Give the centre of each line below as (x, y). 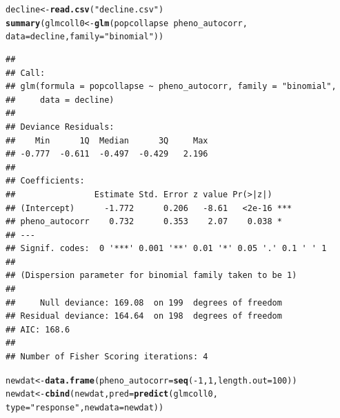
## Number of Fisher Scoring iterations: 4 (107, 357)
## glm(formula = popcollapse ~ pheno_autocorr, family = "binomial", (171, 87)
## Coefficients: (45, 181)
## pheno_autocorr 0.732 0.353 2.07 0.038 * (144, 222)
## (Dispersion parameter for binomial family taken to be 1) (151, 276)
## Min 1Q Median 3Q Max (107, 140)
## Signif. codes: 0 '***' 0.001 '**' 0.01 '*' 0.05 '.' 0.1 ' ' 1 (166, 249)
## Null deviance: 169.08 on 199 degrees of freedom (144, 302)
